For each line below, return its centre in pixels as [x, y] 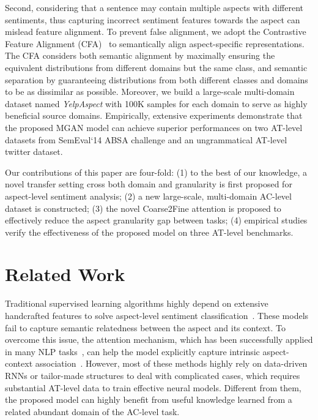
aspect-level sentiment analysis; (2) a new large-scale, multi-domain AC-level [148, 196]
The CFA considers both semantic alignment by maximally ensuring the [140, 55]
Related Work [65, 274]
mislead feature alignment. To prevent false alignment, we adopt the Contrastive [156, 32]
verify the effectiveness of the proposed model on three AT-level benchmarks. [149, 232]
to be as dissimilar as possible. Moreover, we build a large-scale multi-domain [150, 92]
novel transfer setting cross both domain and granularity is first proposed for [149, 184]
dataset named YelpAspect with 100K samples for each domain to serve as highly [156, 103]
